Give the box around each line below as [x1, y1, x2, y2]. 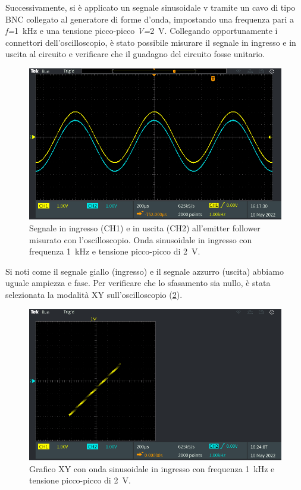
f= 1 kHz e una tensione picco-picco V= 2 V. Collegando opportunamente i [5, 24, 278, 37]
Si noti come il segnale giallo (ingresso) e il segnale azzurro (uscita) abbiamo [5, 265, 284, 277]
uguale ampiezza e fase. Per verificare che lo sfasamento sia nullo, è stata [5, 277, 271, 289]
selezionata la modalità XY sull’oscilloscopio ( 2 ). [5, 288, 183, 300]
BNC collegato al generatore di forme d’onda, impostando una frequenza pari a [5, 12, 294, 25]
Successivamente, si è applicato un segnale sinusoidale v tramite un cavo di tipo [5, 1, 296, 13]
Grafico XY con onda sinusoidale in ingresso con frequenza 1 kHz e [29, 462, 275, 475]
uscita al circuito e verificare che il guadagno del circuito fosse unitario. [5, 48, 265, 60]
